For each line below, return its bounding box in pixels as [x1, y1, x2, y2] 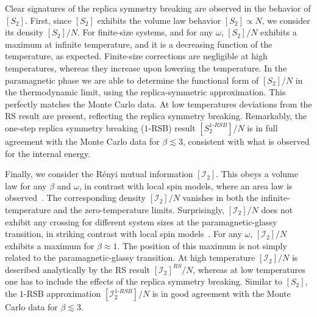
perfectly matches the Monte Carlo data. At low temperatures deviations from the [5, 97, 312, 110]
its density [5, 26, 44, 38]
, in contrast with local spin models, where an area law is [79, 179, 293, 192]
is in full [247, 121, 278, 134]
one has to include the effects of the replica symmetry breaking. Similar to [5, 275, 282, 288]
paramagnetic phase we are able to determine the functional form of [5, 73, 259, 86]
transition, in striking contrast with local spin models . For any [5, 227, 242, 240]
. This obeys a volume [216, 167, 298, 180]
